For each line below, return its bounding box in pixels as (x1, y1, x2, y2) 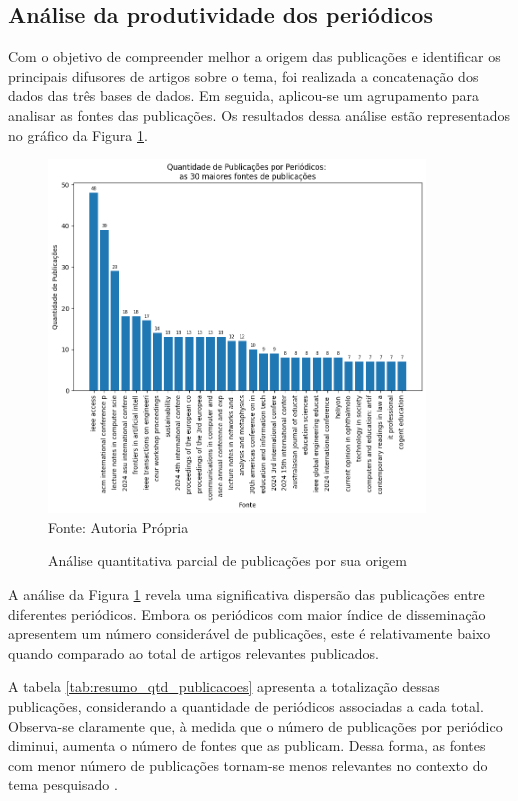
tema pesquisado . (8, 774, 118, 795)
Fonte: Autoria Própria (48, 516, 189, 537)
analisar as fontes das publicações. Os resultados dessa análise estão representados (8, 104, 511, 125)
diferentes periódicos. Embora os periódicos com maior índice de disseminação (8, 603, 486, 624)
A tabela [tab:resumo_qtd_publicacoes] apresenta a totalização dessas (8, 676, 440, 697)
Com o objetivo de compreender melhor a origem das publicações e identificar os (8, 46, 501, 67)
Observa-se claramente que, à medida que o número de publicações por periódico (8, 715, 503, 736)
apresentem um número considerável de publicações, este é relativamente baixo (8, 623, 491, 644)
